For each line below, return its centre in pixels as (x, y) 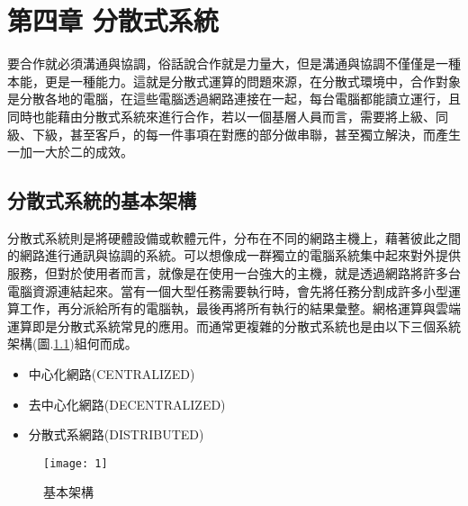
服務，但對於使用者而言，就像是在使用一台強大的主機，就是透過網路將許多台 (234, 273)
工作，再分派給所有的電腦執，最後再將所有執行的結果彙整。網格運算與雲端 (240, 308)
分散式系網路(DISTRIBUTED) (116, 434)
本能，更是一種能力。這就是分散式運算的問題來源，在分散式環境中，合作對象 (234, 81)
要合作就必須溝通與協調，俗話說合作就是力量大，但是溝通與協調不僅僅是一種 (234, 63)
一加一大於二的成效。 (70, 152)
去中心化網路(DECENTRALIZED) (127, 404)
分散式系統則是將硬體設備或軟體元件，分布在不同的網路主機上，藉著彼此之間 (234, 237)
